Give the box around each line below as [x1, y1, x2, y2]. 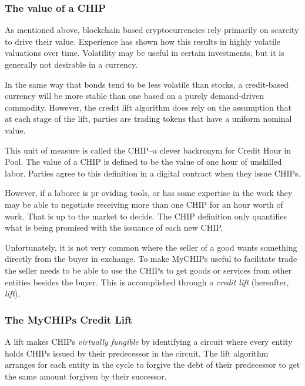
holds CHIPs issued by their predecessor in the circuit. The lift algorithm [5, 347, 269, 359]
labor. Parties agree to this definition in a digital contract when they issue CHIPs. [5, 167, 301, 179]
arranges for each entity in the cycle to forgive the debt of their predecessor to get [5, 358, 300, 371]
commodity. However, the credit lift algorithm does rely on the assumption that [5, 101, 292, 113]
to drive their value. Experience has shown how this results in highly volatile [5, 35, 280, 47]
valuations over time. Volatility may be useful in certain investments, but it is [5, 46, 284, 59]
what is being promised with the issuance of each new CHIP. [5, 221, 223, 234]
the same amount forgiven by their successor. [5, 370, 167, 382]
